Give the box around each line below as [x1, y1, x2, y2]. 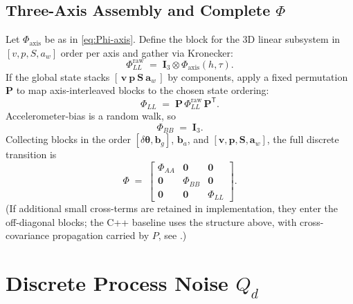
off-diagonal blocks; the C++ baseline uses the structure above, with [6, 214, 297, 229]
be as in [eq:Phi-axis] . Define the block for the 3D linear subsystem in [44, 32, 341, 46]
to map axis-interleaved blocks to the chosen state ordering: [16, 83, 269, 97]
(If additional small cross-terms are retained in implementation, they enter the [6, 201, 338, 216]
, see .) [158, 228, 187, 243]
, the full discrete [266, 132, 339, 146]
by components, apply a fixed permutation [168, 69, 348, 84]
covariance [6, 228, 50, 243]
